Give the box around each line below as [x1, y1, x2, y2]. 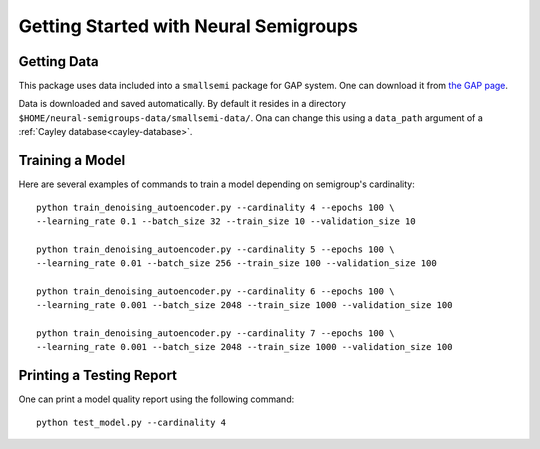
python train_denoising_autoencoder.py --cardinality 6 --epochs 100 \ [36, 285, 395, 297]
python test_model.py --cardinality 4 [36, 416, 227, 428]
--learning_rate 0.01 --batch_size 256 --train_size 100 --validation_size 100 [36, 258, 437, 269]
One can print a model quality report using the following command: [18, 393, 295, 405]
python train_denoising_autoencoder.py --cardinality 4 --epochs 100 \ [36, 201, 395, 213]
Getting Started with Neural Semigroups [18, 15, 359, 37]
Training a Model [18, 152, 126, 169]
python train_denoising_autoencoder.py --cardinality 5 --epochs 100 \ [36, 243, 395, 255]
